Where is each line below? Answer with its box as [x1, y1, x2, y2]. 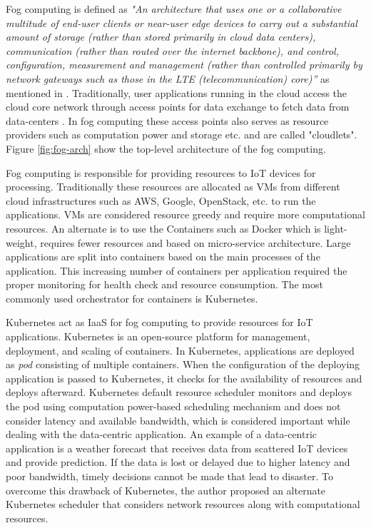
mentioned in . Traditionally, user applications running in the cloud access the [6, 85, 347, 100]
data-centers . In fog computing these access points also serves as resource [6, 113, 329, 128]
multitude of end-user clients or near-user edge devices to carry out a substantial [6, 15, 357, 30]
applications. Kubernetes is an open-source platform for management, [6, 329, 310, 344]
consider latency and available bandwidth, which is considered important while [6, 412, 350, 427]
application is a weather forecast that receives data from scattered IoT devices [6, 440, 348, 455]
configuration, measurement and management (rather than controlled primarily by [6, 57, 362, 72]
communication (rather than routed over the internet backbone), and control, [6, 43, 339, 58]
